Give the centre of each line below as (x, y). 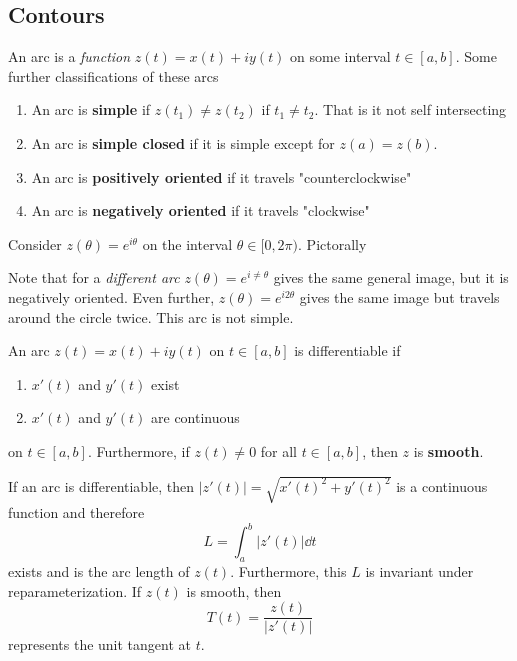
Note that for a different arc (94, 277)
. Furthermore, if (138, 450)
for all (279, 450)
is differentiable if (347, 350)
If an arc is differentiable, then (101, 485)
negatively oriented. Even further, (111, 296)
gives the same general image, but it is (391, 277)
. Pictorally (332, 243)
